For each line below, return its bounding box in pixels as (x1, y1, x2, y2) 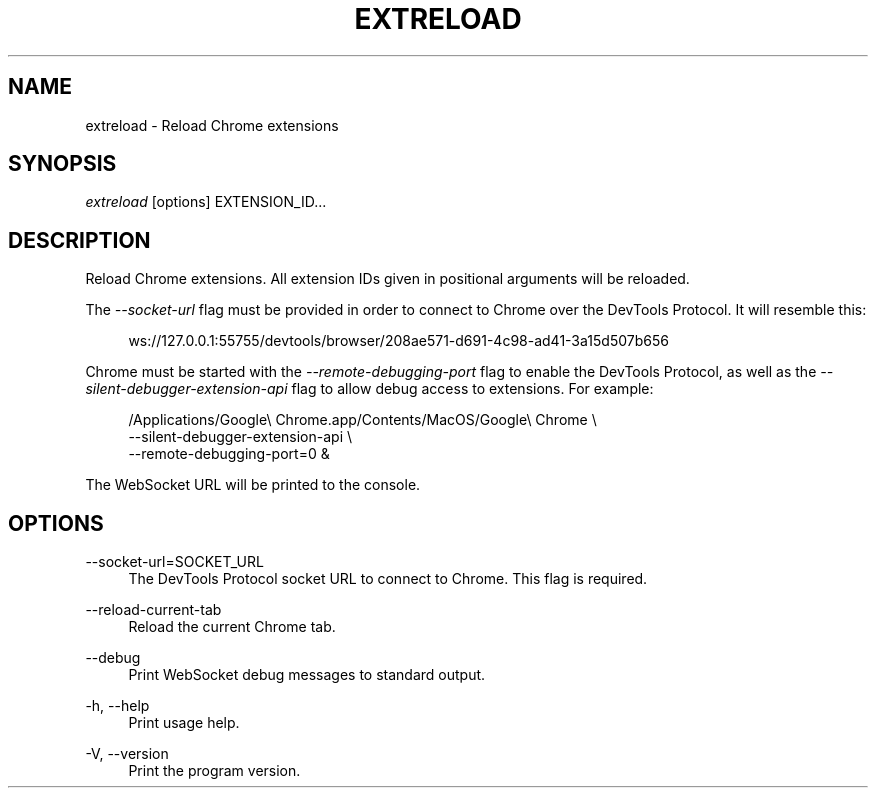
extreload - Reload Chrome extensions (85, 116, 339, 134)
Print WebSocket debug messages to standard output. (128, 666, 486, 684)
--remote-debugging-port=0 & (128, 445, 330, 463)
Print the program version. (128, 762, 301, 780)
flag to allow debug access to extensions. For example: (291, 380, 654, 398)
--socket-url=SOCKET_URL (85, 553, 264, 571)
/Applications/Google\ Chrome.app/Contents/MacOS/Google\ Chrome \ (128, 411, 597, 429)
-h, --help (85, 697, 150, 715)
